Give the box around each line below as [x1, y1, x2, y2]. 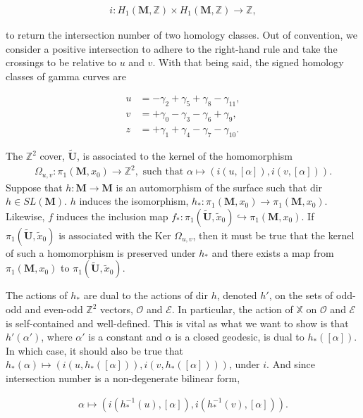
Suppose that [6, 179, 63, 194]
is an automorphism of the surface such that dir [116, 179, 323, 194]
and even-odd [25, 302, 83, 317]
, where [41, 329, 73, 344]
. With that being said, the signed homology [152, 55, 344, 70]
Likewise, [6, 208, 45, 223]
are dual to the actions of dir [83, 288, 208, 303]
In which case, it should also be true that [6, 343, 183, 357]
